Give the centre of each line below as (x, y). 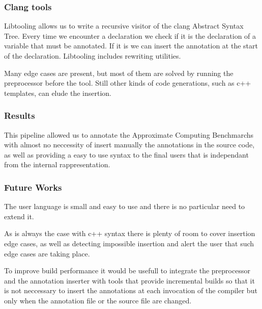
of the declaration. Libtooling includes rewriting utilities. (93, 56)
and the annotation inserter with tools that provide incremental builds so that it (129, 280)
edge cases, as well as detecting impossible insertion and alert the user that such (129, 243)
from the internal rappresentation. (57, 164)
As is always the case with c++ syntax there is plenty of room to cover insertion (130, 233)
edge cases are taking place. (47, 253)
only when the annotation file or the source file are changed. (98, 300)
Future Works (33, 187)
